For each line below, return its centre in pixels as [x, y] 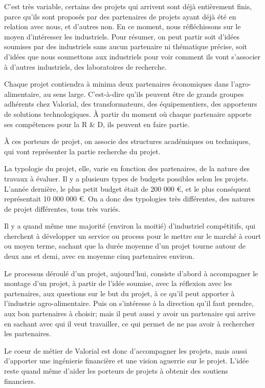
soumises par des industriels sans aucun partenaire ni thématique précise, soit [126, 46]
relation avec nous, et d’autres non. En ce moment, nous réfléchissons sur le [123, 26]
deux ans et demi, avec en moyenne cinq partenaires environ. [100, 256]
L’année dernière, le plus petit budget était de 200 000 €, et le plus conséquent [128, 188]
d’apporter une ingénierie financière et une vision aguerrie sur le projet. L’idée [127, 361]
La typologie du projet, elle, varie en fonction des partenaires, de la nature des [127, 168]
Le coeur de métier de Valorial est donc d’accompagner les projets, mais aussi [126, 350]
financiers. [20, 381]
